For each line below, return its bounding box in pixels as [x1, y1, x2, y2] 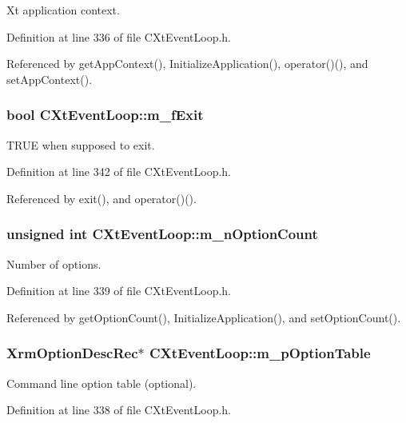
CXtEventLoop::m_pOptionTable [149, 343, 371, 363]
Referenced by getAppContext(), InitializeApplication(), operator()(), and [6, 55, 368, 72]
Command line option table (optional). [6, 374, 197, 391]
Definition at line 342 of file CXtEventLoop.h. [6, 163, 232, 180]
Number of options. [6, 255, 101, 272]
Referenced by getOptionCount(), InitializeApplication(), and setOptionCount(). [6, 309, 401, 325]
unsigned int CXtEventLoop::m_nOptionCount [6, 224, 318, 244]
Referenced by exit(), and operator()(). [6, 190, 197, 206]
